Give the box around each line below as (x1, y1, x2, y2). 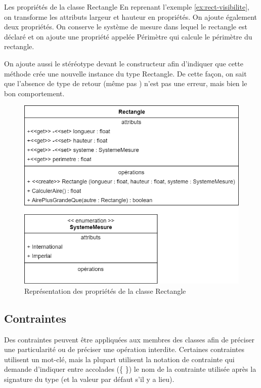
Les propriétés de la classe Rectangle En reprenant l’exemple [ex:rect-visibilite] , (4, 2, 249, 12)
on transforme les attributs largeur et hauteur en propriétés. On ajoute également (4, 11, 257, 22)
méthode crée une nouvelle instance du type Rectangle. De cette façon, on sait (4, 68, 247, 79)
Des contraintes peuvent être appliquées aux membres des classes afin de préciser (4, 334, 254, 344)
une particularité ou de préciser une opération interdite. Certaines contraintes (4, 344, 245, 355)
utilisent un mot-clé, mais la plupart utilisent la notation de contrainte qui (4, 354, 235, 364)
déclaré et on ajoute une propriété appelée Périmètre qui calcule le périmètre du (4, 31, 252, 42)
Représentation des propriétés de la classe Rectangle (24, 285, 186, 296)
